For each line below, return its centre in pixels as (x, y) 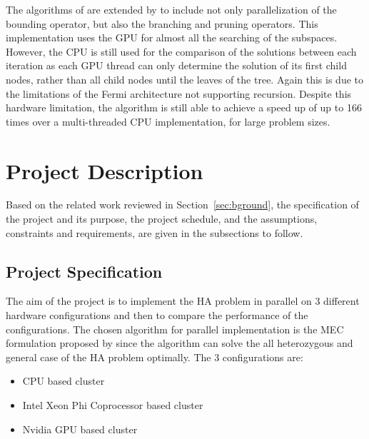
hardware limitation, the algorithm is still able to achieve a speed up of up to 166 (184, 107)
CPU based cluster (64, 381)
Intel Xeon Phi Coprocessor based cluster (113, 405)
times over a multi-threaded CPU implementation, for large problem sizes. (168, 121)
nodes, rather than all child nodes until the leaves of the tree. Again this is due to (185, 79)
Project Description (105, 170)
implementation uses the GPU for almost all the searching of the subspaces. (172, 37)
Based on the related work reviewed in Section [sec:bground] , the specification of (182, 205)
